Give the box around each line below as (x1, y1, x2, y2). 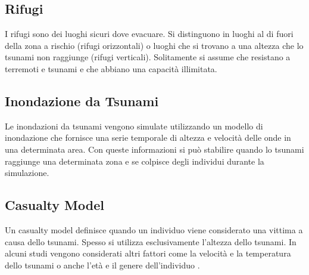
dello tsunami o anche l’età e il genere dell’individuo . (5, 258, 200, 271)
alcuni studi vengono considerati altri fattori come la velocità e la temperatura (5, 247, 291, 259)
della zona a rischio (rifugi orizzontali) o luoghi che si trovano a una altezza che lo (5, 39, 304, 51)
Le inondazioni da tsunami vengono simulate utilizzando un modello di (5, 119, 263, 132)
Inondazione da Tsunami (5, 91, 159, 110)
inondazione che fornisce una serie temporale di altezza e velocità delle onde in (5, 131, 291, 144)
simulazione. (5, 166, 49, 179)
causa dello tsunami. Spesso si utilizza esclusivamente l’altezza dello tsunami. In (5, 235, 296, 248)
